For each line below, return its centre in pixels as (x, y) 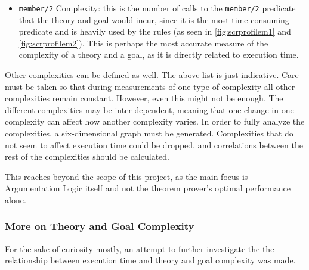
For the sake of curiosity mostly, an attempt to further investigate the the (140, 248)
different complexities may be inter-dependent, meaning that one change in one (149, 109)
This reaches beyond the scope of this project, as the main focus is (126, 176)
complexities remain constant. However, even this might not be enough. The (144, 98)
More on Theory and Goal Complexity (100, 226)
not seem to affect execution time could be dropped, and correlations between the (154, 145)
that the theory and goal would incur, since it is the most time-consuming (154, 19)
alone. (16, 199)
